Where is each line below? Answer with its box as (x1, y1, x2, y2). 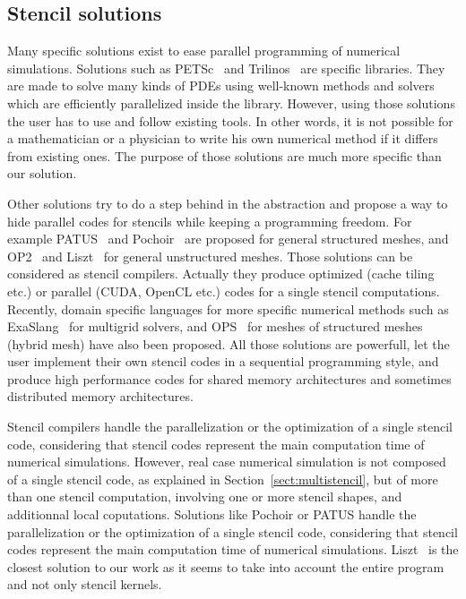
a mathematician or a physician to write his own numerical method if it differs (7, 129, 438, 148)
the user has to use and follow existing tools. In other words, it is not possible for (7, 111, 453, 130)
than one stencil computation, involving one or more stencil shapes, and (7, 487, 402, 506)
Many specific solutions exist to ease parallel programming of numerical (7, 41, 401, 60)
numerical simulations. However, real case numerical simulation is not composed (7, 452, 446, 471)
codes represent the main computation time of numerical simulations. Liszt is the (7, 540, 459, 559)
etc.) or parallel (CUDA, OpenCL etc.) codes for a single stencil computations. (7, 281, 440, 300)
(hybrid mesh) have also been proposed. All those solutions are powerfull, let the (7, 334, 450, 353)
